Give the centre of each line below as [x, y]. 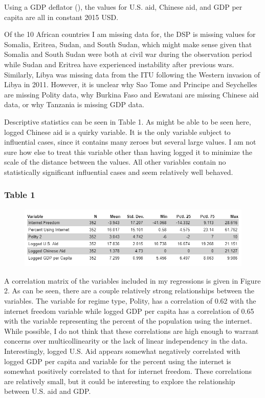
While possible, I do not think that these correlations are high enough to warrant [131, 331]
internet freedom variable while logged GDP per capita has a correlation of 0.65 [129, 311]
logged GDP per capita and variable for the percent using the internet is [118, 361]
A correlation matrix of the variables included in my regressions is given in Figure [132, 280]
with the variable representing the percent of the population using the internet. [128, 321]
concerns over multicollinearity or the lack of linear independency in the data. [126, 341]
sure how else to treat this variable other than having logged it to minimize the [128, 152]
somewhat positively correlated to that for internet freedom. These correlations [128, 371]
